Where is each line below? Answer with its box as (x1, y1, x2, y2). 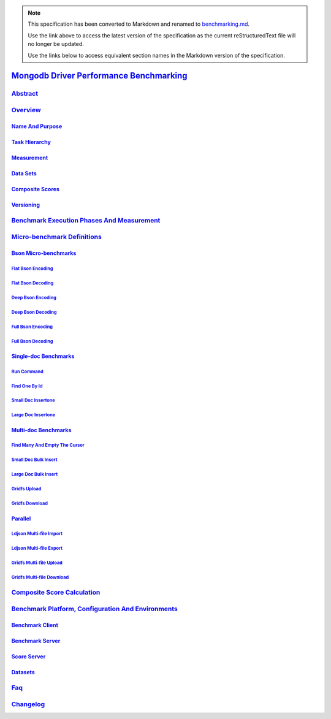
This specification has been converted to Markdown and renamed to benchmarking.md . (28, 20, 250, 28)
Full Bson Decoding (11, 338, 53, 344)
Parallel (11, 515, 31, 522)
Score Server (11, 653, 46, 660)
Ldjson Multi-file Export (11, 546, 63, 552)
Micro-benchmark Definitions (11, 233, 102, 242)
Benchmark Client (11, 621, 58, 628)
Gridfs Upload (11, 486, 42, 492)
